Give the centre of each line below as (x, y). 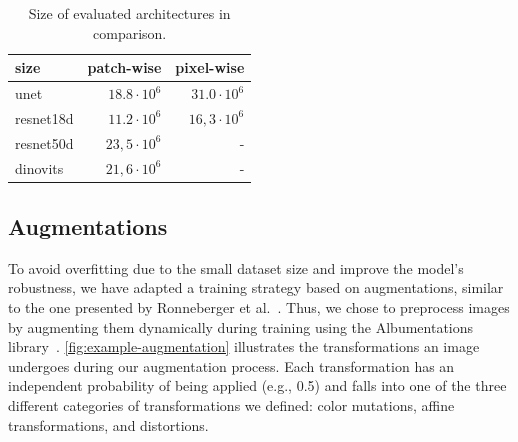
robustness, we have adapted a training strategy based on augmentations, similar (256, 287)
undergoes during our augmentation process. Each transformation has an (231, 365)
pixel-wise (210, 67)
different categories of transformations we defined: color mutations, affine (231, 405)
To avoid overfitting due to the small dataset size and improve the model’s (236, 267)
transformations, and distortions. (108, 424)
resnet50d (44, 142)
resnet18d (44, 117)
